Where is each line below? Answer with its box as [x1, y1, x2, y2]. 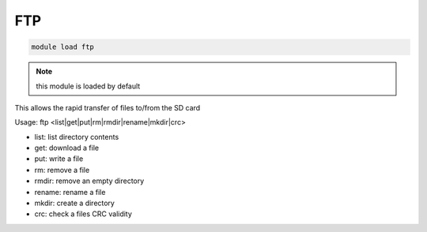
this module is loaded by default [36, 81, 141, 91]
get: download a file [34, 143, 99, 153]
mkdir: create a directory [34, 198, 115, 208]
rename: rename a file [34, 187, 106, 196]
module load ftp [31, 43, 95, 51]
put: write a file [34, 154, 84, 163]
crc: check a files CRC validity [34, 209, 132, 219]
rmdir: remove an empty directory [34, 176, 145, 185]
